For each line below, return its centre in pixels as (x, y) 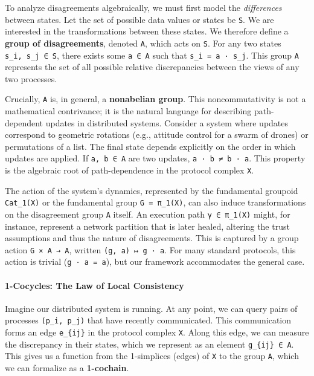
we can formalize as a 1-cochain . (67, 368)
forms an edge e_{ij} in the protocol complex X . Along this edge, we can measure (157, 332)
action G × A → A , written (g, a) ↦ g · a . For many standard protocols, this (150, 249)
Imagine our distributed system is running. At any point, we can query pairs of (151, 308)
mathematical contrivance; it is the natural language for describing (128, 111)
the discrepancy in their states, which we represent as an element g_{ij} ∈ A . (149, 344)
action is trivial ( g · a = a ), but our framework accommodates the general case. (155, 261)
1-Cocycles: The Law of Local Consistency (95, 285)
